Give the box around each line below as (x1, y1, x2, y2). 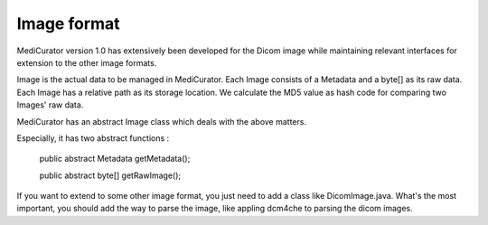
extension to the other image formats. (16, 57, 157, 68)
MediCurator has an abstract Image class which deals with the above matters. (16, 116, 307, 127)
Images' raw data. (16, 99, 84, 110)
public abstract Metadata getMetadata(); (39, 154, 191, 164)
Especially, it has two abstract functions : (16, 132, 170, 144)
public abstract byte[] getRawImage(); (39, 170, 181, 181)
